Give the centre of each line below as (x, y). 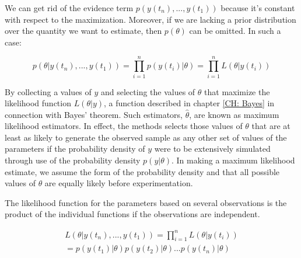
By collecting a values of (48, 91)
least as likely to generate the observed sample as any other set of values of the (146, 137)
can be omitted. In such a (235, 31)
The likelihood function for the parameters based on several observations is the (146, 202)
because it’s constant (258, 8)
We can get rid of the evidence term (69, 8)
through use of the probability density (73, 160)
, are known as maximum (234, 114)
